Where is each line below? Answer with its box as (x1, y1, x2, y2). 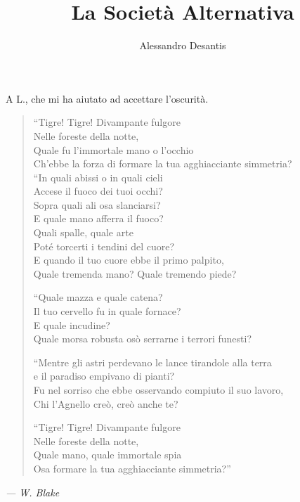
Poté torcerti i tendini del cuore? (33, 238, 174, 253)
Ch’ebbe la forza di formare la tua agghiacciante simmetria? (33, 156, 292, 171)
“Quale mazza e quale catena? (33, 290, 163, 304)
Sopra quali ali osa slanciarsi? (33, 197, 161, 212)
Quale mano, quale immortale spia (33, 447, 182, 462)
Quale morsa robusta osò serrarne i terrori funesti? (33, 331, 252, 346)
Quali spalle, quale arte (33, 225, 133, 240)
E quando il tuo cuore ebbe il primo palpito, (33, 252, 224, 267)
